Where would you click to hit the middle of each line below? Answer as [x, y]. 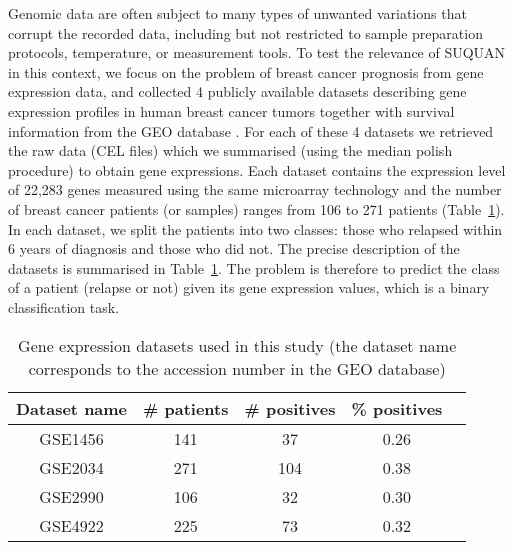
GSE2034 [71, 467]
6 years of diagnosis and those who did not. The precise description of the [234, 248]
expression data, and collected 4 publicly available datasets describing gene [237, 91]
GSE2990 [71, 496]
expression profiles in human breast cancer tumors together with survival [231, 110]
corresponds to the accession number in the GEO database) [237, 368]
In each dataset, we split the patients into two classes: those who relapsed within [255, 228]
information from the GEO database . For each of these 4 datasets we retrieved [251, 130]
